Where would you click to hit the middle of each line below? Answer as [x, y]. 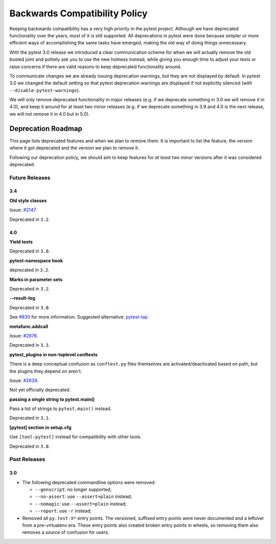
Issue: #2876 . [24, 335]
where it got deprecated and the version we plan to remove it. [74, 148]
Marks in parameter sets [36, 279]
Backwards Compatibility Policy [78, 13]
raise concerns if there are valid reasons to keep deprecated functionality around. [95, 66]
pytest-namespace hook [36, 260]
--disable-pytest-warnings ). [45, 90]
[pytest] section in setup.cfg [40, 427]
